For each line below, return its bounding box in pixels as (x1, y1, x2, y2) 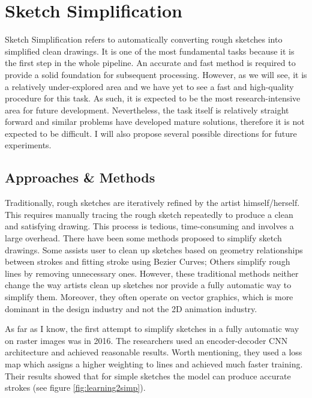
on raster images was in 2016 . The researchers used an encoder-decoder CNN (5, 334, 288, 346)
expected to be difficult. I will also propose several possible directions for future (5, 127, 297, 139)
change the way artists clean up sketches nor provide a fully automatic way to (5, 279, 292, 291)
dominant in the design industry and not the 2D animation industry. (5, 302, 257, 315)
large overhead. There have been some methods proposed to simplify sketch (5, 232, 282, 244)
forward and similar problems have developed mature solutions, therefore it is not (5, 115, 305, 128)
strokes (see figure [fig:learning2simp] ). (5, 381, 146, 394)
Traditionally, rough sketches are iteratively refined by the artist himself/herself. (5, 196, 300, 209)
